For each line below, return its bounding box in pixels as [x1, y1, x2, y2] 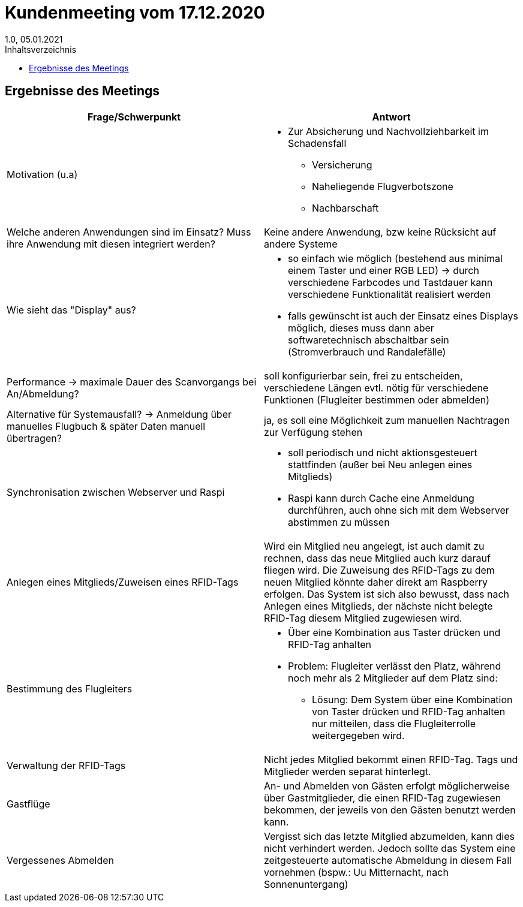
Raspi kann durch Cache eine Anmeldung [288, 492, 474, 504]
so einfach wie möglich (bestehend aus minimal [288, 252, 503, 264]
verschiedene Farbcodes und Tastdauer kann [288, 276, 493, 288]
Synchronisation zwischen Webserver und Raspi [7, 486, 225, 498]
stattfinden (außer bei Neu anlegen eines [288, 458, 473, 471]
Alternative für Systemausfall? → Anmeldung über [7, 408, 232, 420]
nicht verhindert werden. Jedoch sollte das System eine [264, 842, 516, 854]
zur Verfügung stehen [264, 426, 363, 438]
